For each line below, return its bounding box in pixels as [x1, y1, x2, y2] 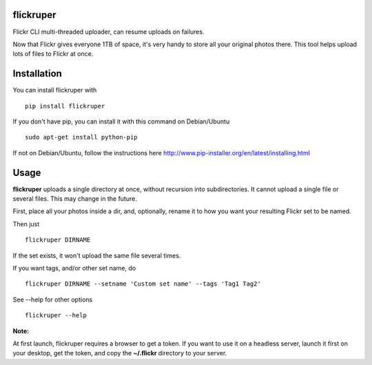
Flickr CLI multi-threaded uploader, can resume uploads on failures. [12, 28, 205, 36]
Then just [12, 219, 40, 228]
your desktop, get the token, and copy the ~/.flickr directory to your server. [12, 349, 227, 357]
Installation [12, 68, 62, 79]
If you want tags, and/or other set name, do [12, 264, 136, 273]
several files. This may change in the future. [12, 195, 137, 203]
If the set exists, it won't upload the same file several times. [12, 251, 181, 259]
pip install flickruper [25, 102, 105, 110]
